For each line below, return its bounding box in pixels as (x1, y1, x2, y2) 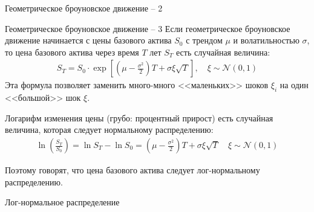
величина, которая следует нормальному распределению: (5, 123, 214, 136)
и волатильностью (233, 34, 299, 47)
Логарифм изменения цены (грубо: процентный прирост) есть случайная (5, 111, 273, 124)
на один (280, 79, 309, 91)
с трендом (186, 34, 223, 47)
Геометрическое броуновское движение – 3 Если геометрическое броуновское (5, 22, 290, 34)
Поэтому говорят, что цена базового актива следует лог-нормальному (5, 164, 260, 176)
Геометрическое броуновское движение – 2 (5, 2, 163, 14)
